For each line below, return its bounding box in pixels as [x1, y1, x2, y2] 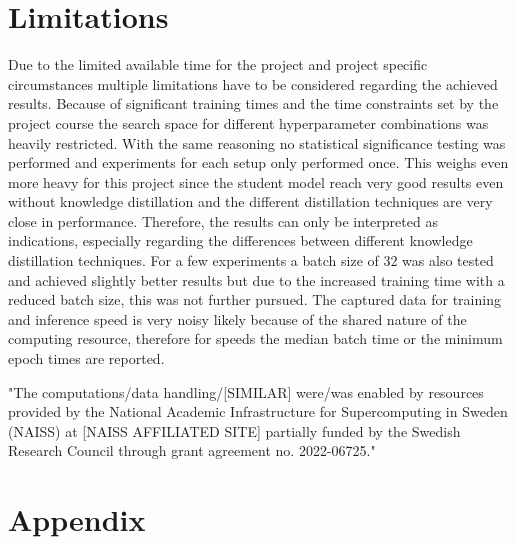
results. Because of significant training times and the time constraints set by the [8, 93, 499, 114]
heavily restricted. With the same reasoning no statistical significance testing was [8, 132, 506, 153]
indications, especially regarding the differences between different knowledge [8, 230, 473, 251]
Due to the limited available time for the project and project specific [8, 54, 428, 75]
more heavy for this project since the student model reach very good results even [8, 171, 504, 192]
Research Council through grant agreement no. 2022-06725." [8, 440, 376, 461]
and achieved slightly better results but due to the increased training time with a [8, 269, 505, 290]
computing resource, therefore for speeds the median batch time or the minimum [8, 328, 503, 349]
